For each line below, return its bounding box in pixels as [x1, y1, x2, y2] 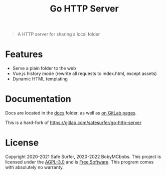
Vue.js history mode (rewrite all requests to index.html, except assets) [12, 70, 157, 76]
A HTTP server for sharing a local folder [17, 31, 100, 37]
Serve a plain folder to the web [12, 65, 76, 71]
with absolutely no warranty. [5, 164, 64, 170]
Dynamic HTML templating [12, 76, 68, 82]
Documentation [5, 93, 72, 105]
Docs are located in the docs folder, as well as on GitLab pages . [5, 110, 137, 116]
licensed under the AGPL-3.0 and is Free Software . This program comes [5, 159, 154, 165]
